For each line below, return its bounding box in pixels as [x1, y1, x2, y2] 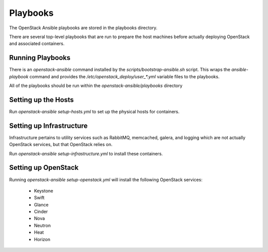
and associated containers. [9, 41, 65, 47]
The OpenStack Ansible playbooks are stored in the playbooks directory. [9, 25, 158, 31]
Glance [34, 202, 49, 207]
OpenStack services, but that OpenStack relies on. [9, 142, 113, 148]
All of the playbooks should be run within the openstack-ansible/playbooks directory [9, 83, 183, 89]
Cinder [34, 208, 48, 215]
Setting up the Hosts [9, 96, 74, 104]
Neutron [34, 222, 51, 228]
